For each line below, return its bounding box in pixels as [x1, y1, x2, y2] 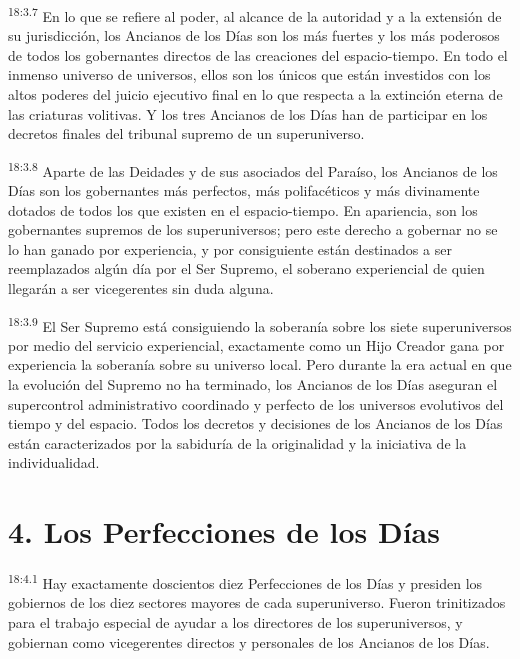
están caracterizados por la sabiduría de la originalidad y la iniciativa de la [8, 432, 467, 453]
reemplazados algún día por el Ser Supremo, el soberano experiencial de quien [8, 258, 485, 279]
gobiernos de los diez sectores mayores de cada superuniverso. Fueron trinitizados [8, 592, 506, 613]
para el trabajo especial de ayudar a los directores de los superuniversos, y [8, 612, 463, 632]
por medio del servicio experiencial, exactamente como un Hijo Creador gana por [8, 334, 505, 355]
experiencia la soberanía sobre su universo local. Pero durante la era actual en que [8, 354, 512, 375]
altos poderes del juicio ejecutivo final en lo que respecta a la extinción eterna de [8, 84, 503, 105]
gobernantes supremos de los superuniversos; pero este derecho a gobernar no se [8, 219, 498, 240]
